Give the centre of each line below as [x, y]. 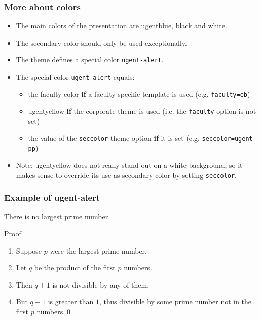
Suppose [29, 250]
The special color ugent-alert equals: [75, 77]
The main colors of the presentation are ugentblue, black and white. [121, 26]
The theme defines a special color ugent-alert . [90, 60]
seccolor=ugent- [229, 139]
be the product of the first [75, 268]
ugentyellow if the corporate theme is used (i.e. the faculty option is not [142, 111]
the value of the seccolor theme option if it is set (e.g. [114, 138]
